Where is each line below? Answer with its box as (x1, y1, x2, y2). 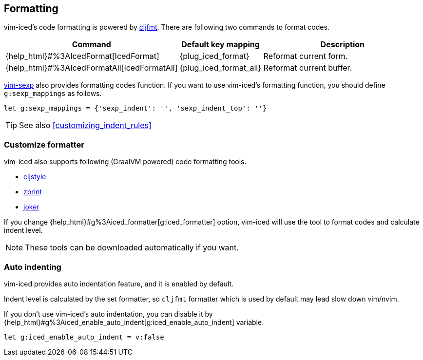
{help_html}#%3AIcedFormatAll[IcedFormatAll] (5, 63, 178, 73)
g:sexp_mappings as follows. (4, 89, 102, 98)
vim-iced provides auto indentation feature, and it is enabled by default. (4, 279, 234, 288)
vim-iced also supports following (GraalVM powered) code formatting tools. (4, 157, 247, 166)
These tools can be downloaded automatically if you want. (25, 243, 239, 253)
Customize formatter (4, 139, 84, 150)
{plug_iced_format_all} (179, 63, 261, 73)
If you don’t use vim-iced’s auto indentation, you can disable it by (4, 309, 213, 318)
